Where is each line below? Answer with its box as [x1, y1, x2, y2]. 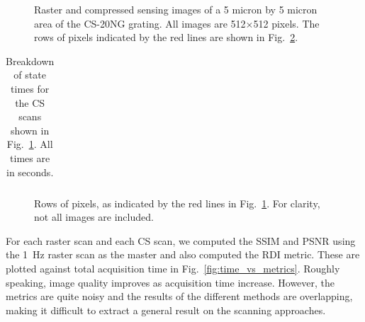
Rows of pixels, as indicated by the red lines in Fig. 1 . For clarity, [34, 195, 320, 210]
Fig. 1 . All [6, 137, 53, 151]
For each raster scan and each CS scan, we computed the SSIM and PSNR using [6, 233, 356, 248]
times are [10, 150, 50, 165]
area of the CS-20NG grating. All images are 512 [34, 16, 246, 30]
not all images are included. [34, 209, 154, 224]
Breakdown [6, 53, 55, 68]
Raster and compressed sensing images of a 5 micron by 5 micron [34, 2, 318, 16]
